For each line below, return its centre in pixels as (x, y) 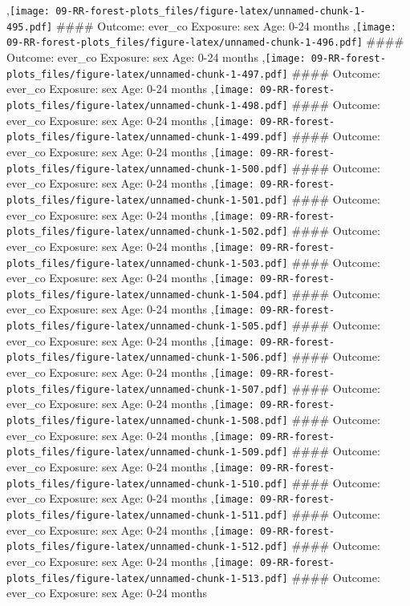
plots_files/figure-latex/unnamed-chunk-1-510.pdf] (147, 484)
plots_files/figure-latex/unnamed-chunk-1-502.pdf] (147, 232)
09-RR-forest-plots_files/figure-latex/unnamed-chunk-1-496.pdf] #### (205, 41)
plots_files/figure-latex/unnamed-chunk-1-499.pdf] (147, 137)
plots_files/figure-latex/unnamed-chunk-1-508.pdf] (147, 421)
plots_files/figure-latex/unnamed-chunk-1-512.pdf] (147, 547)
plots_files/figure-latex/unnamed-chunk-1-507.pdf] (147, 389)
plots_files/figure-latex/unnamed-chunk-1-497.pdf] (147, 74)
